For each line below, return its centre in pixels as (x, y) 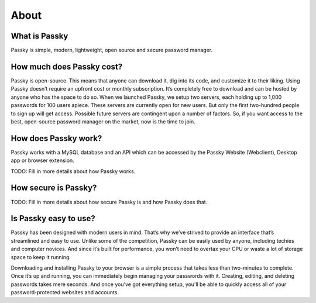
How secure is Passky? (54, 188)
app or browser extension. (42, 160)
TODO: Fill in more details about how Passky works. (73, 171)
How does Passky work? (56, 138)
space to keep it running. (41, 257)
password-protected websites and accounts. (65, 292)
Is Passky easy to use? (53, 218)
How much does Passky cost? (67, 66)
